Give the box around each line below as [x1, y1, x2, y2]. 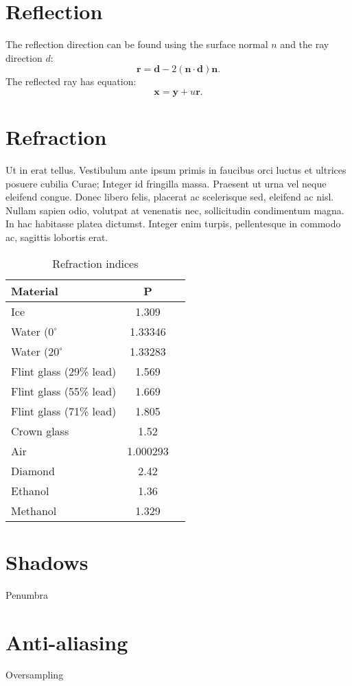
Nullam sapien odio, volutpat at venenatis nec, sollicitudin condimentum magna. [5, 203, 344, 217]
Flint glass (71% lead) [11, 402, 117, 419]
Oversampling [5, 667, 64, 682]
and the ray [280, 37, 329, 52]
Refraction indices [52, 255, 139, 271]
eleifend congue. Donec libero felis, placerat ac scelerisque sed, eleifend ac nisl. [5, 190, 334, 204]
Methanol [11, 502, 57, 518]
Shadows [5, 547, 89, 575]
